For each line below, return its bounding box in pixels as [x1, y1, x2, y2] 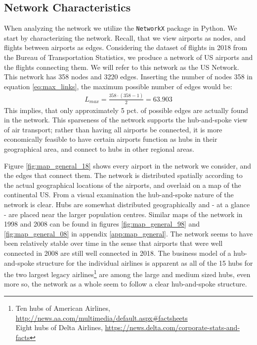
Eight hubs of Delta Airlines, [15, 322, 103, 333]
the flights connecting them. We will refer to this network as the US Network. [4, 61, 239, 72]
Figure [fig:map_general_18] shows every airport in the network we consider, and [4, 160, 252, 171]
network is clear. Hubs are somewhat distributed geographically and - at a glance [4, 199, 250, 209]
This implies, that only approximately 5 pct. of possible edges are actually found [4, 105, 248, 115]
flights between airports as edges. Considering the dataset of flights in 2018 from [4, 42, 248, 53]
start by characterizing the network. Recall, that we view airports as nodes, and [4, 32, 246, 43]
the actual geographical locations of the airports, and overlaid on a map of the [4, 179, 241, 190]
